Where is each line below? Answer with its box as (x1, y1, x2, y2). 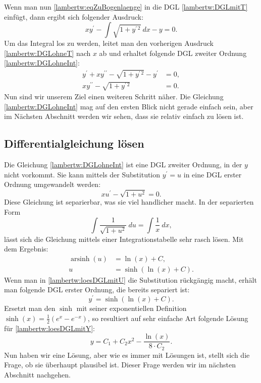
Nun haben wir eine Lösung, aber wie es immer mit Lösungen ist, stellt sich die (4, 349, 250, 360)
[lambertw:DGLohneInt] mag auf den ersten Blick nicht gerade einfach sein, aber (4, 101, 253, 111)
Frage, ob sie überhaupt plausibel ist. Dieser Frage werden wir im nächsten (4, 359, 236, 370)
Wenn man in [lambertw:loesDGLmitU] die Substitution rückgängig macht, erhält (4, 274, 257, 285)
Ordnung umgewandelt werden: (4, 179, 101, 189)
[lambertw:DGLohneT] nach (4, 47, 91, 58)
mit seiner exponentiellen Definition (76, 303, 187, 313)
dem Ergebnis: (4, 243, 48, 254)
